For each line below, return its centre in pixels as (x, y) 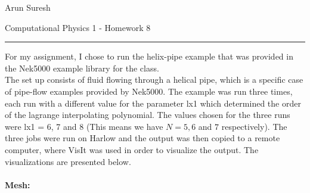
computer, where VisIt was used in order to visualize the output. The (132, 149)
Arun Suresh (28, 7)
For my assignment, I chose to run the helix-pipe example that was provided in (149, 56)
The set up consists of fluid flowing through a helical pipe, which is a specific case (154, 80)
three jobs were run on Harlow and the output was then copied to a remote (142, 138)
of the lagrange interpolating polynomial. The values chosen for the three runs (148, 115)
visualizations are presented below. (68, 161)
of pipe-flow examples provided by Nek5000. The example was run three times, (149, 91)
